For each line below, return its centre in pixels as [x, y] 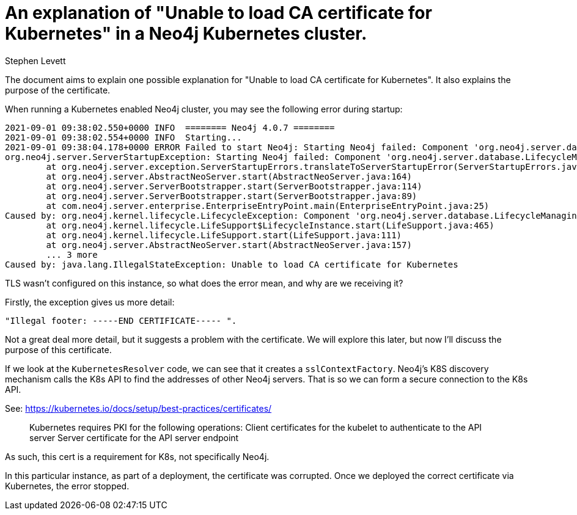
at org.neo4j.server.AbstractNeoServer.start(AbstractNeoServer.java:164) [229, 176]
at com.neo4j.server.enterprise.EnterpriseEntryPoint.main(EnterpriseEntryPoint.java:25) [268, 206]
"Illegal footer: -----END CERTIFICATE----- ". [121, 320]
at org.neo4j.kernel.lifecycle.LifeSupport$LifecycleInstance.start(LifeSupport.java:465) [270, 225]
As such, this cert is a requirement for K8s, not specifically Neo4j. [137, 456]
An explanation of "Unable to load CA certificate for [219, 13]
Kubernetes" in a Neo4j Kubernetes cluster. [186, 34]
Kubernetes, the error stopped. [67, 486]
